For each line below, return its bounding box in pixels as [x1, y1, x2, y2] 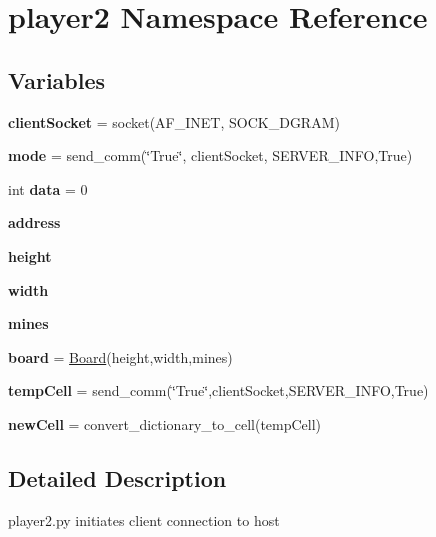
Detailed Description [8, 462, 227, 493]
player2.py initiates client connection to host [8, 509, 280, 530]
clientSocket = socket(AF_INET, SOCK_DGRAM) [8, 111, 340, 132]
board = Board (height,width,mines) [8, 346, 233, 367]
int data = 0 [8, 178, 88, 199]
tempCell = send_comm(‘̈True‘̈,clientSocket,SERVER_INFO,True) [8, 380, 429, 401]
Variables [8, 64, 106, 95]
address [8, 212, 61, 233]
